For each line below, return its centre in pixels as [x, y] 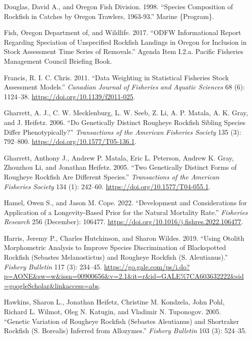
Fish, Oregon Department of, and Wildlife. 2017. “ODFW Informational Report [123, 32]
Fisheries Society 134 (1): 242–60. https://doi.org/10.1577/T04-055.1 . [107, 186]
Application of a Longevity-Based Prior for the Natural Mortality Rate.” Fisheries [126, 212]
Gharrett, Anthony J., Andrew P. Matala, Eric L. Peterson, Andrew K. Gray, [119, 157]
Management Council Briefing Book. [58, 61]
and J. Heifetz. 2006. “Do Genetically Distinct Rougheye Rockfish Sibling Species [125, 122]
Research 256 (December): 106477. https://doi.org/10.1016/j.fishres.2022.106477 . [124, 222]
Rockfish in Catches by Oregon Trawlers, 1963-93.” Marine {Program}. [109, 16]
